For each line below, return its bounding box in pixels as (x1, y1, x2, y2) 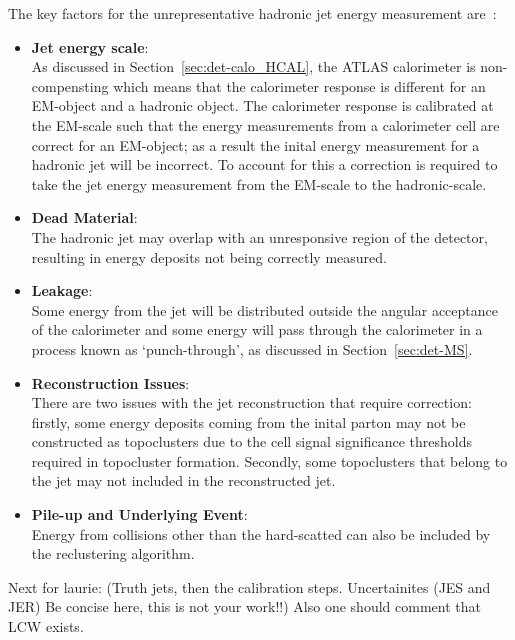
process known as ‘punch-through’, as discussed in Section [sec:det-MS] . (31, 338, 473, 359)
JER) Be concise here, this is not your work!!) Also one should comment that (8, 596, 481, 617)
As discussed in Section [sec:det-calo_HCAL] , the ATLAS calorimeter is (31, 56, 476, 77)
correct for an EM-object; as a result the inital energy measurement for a (31, 134, 480, 155)
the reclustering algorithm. (31, 543, 195, 564)
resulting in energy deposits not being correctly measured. (31, 246, 387, 267)
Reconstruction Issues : (31, 372, 190, 393)
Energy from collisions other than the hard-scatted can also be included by (31, 523, 491, 544)
